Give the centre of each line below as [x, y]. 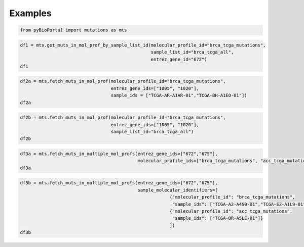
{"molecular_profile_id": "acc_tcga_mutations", [231, 211]
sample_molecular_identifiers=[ [178, 190]
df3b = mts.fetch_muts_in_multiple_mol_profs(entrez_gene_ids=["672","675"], [119, 183]
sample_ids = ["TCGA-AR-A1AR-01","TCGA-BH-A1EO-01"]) [179, 95]
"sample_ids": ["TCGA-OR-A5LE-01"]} [218, 218]
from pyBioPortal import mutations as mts [73, 30]
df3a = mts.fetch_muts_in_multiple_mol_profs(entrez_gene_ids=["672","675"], [119, 154]
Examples [30, 13]
